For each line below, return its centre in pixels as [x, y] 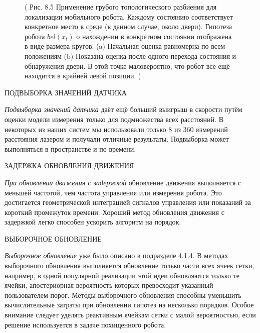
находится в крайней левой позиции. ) [83, 76]
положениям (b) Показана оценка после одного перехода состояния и [131, 55]
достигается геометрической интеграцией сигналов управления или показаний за [128, 202]
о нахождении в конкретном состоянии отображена [154, 36]
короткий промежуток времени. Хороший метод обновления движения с [114, 212]
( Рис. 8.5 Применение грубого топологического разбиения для [121, 7]
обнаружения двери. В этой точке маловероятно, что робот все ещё [127, 66]
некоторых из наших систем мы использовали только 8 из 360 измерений [116, 129]
